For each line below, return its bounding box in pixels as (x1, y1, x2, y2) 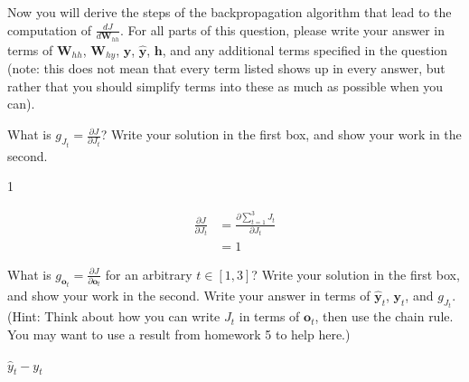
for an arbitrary (105, 264, 192, 283)
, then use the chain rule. (314, 307, 454, 326)
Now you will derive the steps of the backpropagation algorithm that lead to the (7, 3, 452, 21)
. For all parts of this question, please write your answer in (120, 20, 445, 39)
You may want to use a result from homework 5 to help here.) (7, 325, 351, 343)
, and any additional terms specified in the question (162, 40, 448, 59)
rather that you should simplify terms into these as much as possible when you (7, 76, 444, 95)
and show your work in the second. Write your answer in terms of (7, 285, 371, 304)
